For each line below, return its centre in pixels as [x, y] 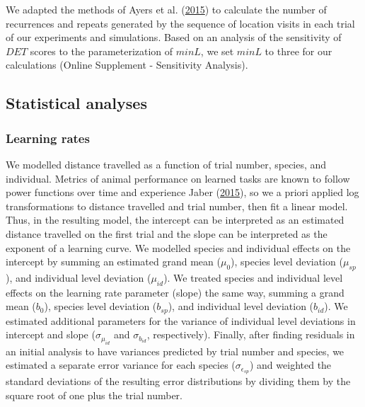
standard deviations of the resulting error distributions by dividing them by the [178, 381]
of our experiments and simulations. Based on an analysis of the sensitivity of [174, 37]
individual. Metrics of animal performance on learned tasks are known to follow [178, 178]
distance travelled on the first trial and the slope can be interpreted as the [167, 233]
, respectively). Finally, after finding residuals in [251, 334]
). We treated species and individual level [253, 277]
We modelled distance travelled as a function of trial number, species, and [166, 164]
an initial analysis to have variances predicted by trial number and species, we [175, 351]
